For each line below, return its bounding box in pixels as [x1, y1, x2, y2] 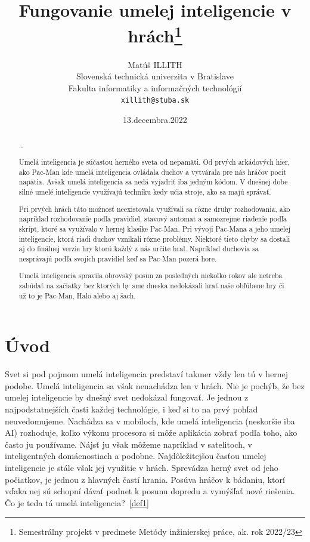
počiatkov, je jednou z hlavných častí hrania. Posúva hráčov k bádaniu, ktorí [5, 473, 285, 485]
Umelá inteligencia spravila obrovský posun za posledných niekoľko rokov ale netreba [18, 270, 283, 281]
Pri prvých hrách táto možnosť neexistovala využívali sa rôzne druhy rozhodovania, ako [18, 204, 290, 214]
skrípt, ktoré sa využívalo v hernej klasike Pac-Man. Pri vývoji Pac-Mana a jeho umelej [18, 223, 291, 233]
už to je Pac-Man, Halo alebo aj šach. [18, 290, 136, 300]
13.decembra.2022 [123, 113, 187, 126]
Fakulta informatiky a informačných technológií [68, 81, 242, 94]
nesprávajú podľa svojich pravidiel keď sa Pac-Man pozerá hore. [18, 253, 217, 263]
